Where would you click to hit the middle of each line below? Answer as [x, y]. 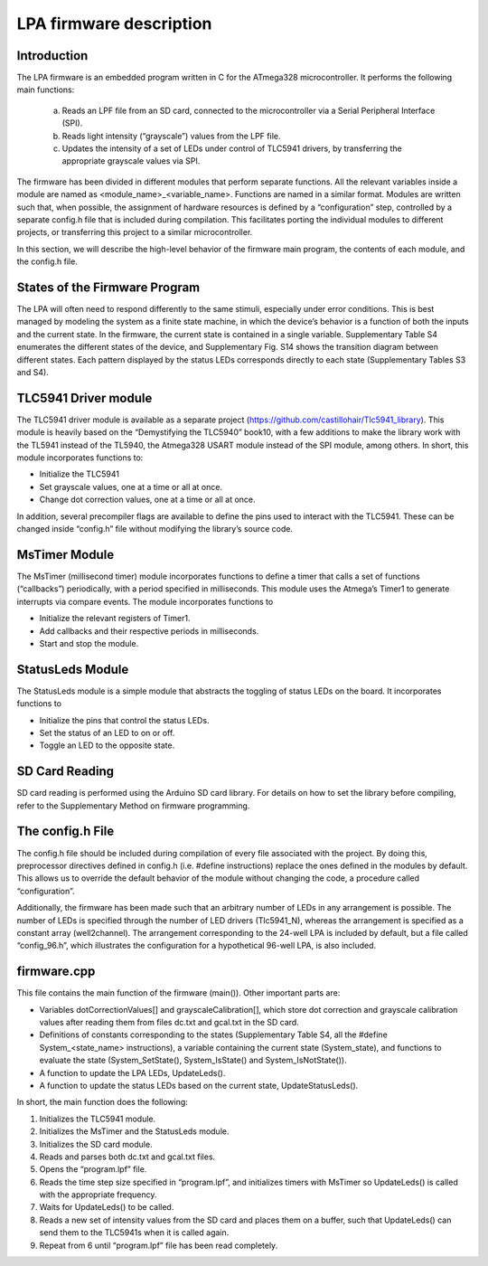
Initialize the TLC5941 [79, 474]
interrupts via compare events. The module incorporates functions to [145, 601]
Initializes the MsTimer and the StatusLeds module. [134, 1131]
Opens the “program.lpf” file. [93, 1169]
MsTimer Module [66, 555]
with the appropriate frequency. [98, 1195]
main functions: [46, 90]
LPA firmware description [114, 24]
